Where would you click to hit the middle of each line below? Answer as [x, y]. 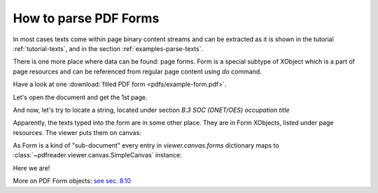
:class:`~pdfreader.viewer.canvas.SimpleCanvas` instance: [97, 155]
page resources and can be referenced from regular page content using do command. [137, 71]
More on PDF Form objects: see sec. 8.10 [72, 181]
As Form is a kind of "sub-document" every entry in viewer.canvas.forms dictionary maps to [146, 145]
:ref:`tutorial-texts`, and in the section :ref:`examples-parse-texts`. [108, 48]
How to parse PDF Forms [86, 18]
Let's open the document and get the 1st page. [80, 97]
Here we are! [31, 168]
